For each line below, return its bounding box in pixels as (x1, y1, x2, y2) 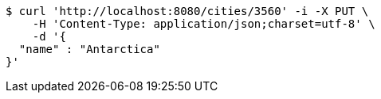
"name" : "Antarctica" (18, 43, 160, 55)
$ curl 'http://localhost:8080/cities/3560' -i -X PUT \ (6, 5, 369, 17)
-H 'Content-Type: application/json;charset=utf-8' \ (32, 17, 375, 30)
